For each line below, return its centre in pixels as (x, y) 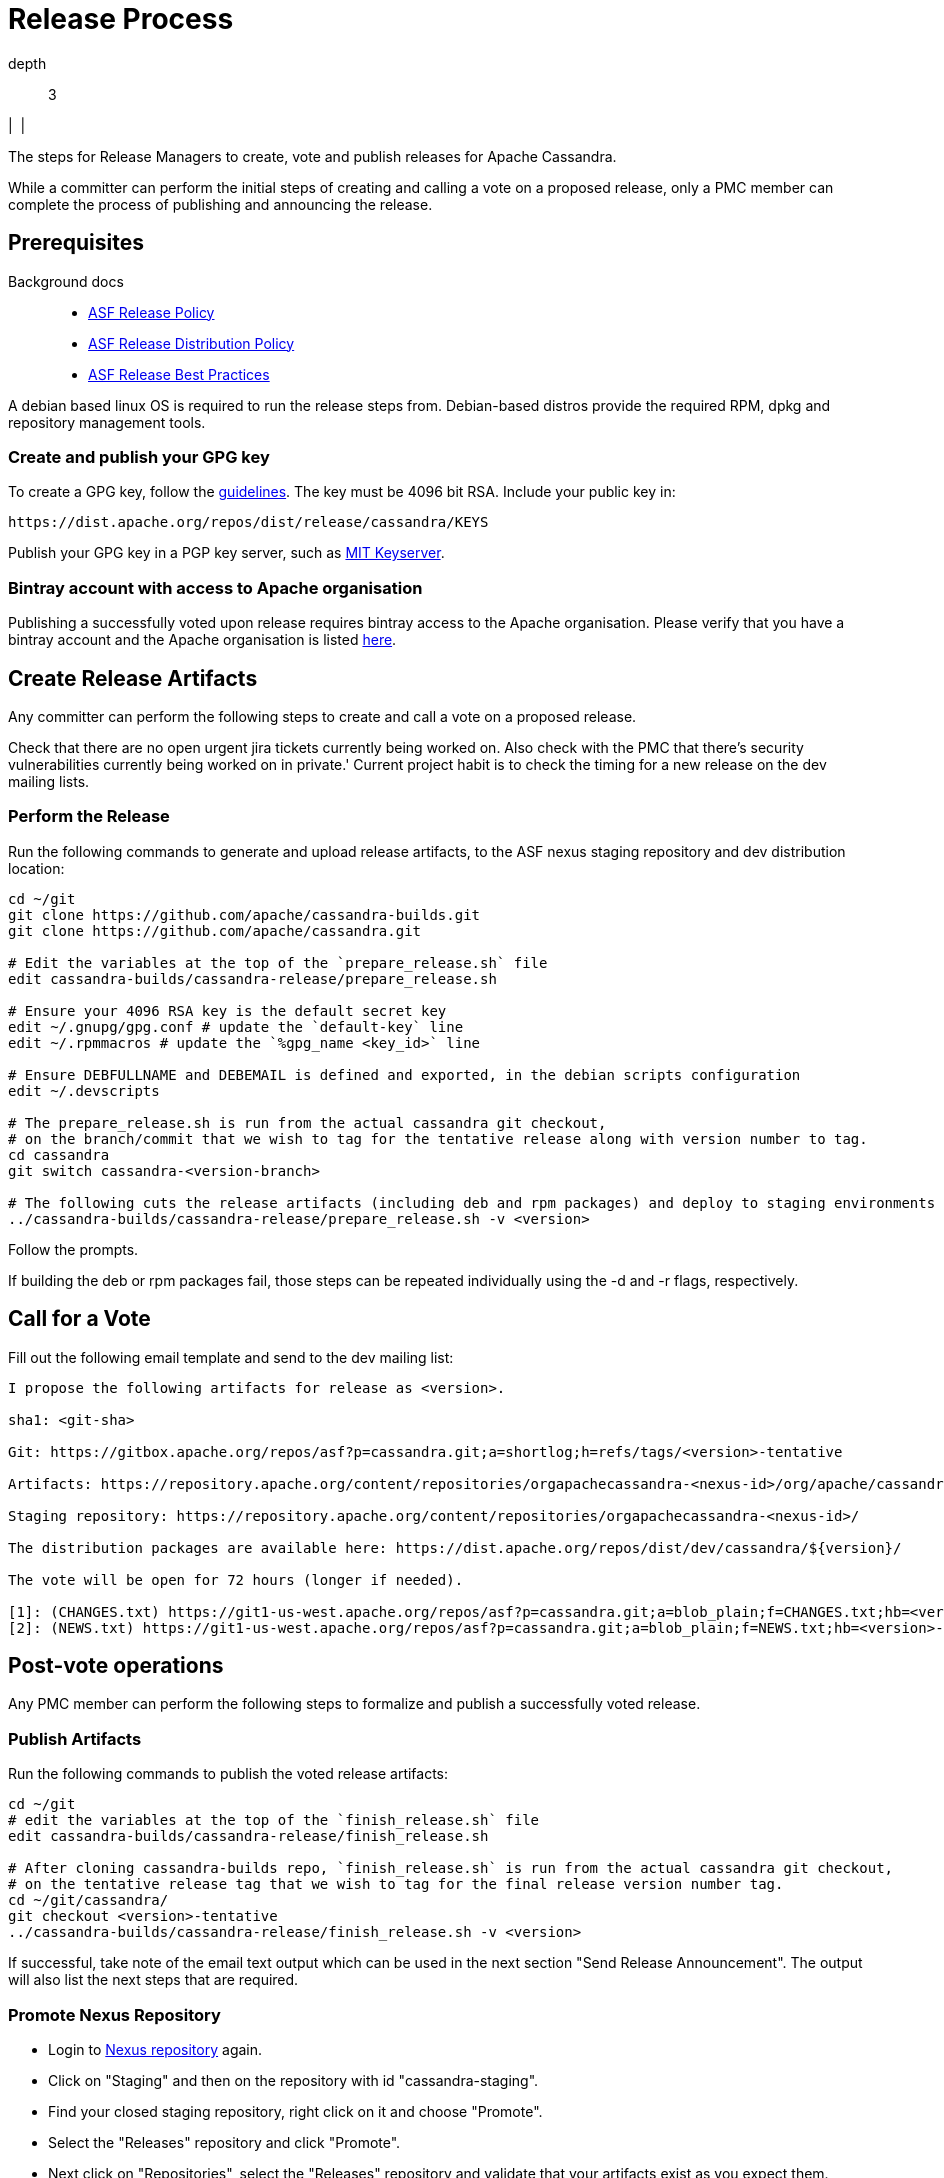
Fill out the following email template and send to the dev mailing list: (231, 1357)
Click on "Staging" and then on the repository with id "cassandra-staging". (293, 2080)
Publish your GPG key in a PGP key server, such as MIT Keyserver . (226, 553)
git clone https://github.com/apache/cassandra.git (215, 930)
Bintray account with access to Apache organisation (215, 587)
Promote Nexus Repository (114, 2014)
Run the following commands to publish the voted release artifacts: (228, 1774)
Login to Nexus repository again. (155, 2049)
